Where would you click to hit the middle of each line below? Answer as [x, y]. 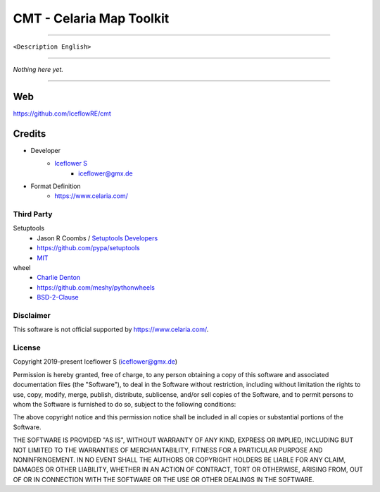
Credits [30, 134]
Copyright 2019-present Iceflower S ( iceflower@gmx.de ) [95, 362]
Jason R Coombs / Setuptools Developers [97, 238]
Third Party [33, 214]
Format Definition [56, 186]
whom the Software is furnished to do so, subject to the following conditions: [125, 405]
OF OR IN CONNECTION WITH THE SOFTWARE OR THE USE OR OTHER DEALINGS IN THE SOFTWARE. [164, 479]
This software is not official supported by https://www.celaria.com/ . [111, 330]
